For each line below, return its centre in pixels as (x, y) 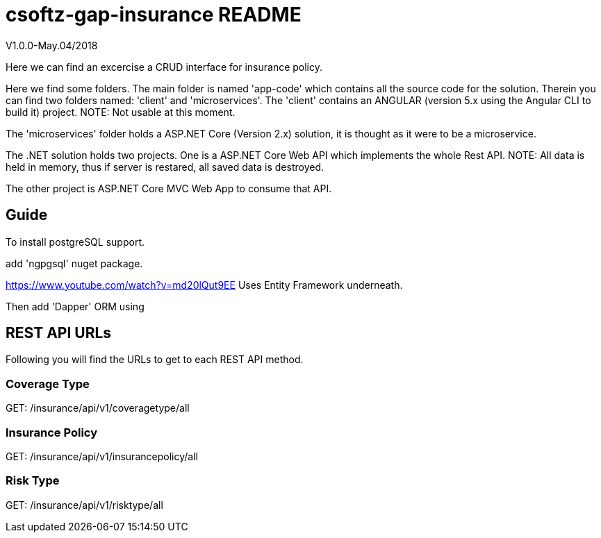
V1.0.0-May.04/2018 (52, 45)
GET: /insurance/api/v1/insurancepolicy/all (102, 456)
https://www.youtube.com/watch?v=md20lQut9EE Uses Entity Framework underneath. (204, 285)
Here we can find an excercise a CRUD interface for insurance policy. (164, 67)
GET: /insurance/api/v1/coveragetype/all (98, 408)
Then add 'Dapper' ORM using (75, 306)
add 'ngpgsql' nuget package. (74, 263)
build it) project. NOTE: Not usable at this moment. (121, 112)
